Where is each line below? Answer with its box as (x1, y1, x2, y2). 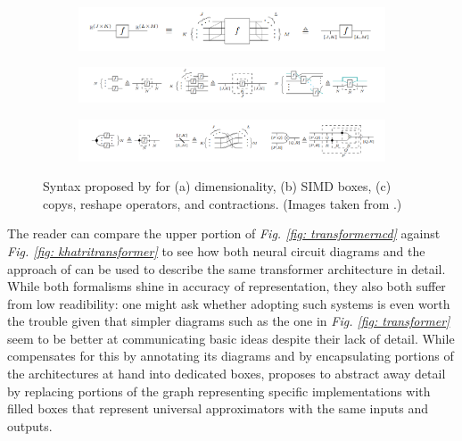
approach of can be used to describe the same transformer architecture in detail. (7, 259, 446, 278)
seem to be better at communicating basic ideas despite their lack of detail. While (7, 329, 455, 347)
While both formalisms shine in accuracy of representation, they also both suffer (7, 277, 446, 295)
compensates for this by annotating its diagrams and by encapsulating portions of (7, 346, 454, 365)
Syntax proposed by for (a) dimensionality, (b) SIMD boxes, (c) (43, 177, 392, 196)
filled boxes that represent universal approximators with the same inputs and (7, 399, 429, 418)
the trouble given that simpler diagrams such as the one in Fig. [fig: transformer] (7, 312, 450, 330)
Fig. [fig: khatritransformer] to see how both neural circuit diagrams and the (7, 241, 425, 260)
